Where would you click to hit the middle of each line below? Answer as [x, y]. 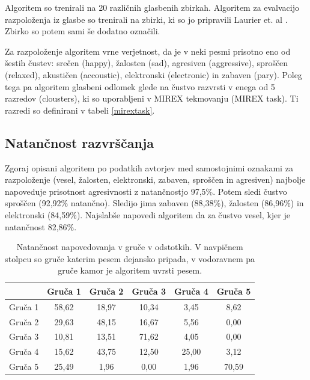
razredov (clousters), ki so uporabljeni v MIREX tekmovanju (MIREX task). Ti [152, 98]
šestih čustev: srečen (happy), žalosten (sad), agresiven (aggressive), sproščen [147, 63]
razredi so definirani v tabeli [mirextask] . [80, 110]
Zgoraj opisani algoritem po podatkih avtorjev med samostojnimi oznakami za [149, 167]
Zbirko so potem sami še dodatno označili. [83, 31]
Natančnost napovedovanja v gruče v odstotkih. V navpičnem [130, 247]
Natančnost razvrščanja [80, 142]
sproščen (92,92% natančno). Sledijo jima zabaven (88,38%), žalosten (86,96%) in [154, 203]
